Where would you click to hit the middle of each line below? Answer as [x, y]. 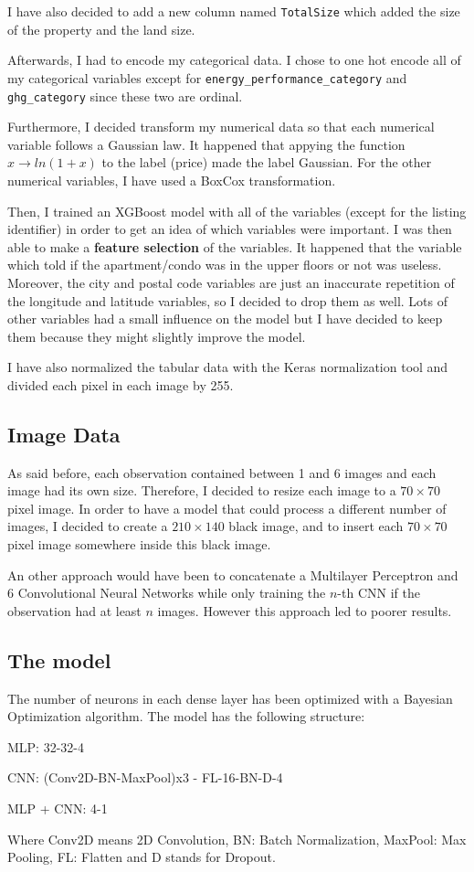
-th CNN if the [379, 593]
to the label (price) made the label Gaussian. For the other [267, 162]
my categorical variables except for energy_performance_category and [207, 77]
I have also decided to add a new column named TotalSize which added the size [234, 11]
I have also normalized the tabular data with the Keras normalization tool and [228, 367]
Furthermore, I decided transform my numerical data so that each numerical [221, 127]
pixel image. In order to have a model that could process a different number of [227, 508]
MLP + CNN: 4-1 [58, 808]
